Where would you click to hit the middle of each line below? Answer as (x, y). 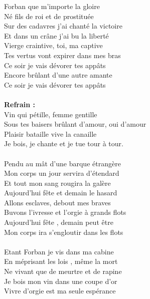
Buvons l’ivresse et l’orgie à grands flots (65, 212)
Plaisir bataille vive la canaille (50, 133)
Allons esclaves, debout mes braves (57, 202)
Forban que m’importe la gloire (52, 6)
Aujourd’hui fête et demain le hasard (61, 193)
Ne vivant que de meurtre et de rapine (63, 271)
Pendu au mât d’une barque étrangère (62, 163)
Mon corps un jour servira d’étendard (62, 173)
